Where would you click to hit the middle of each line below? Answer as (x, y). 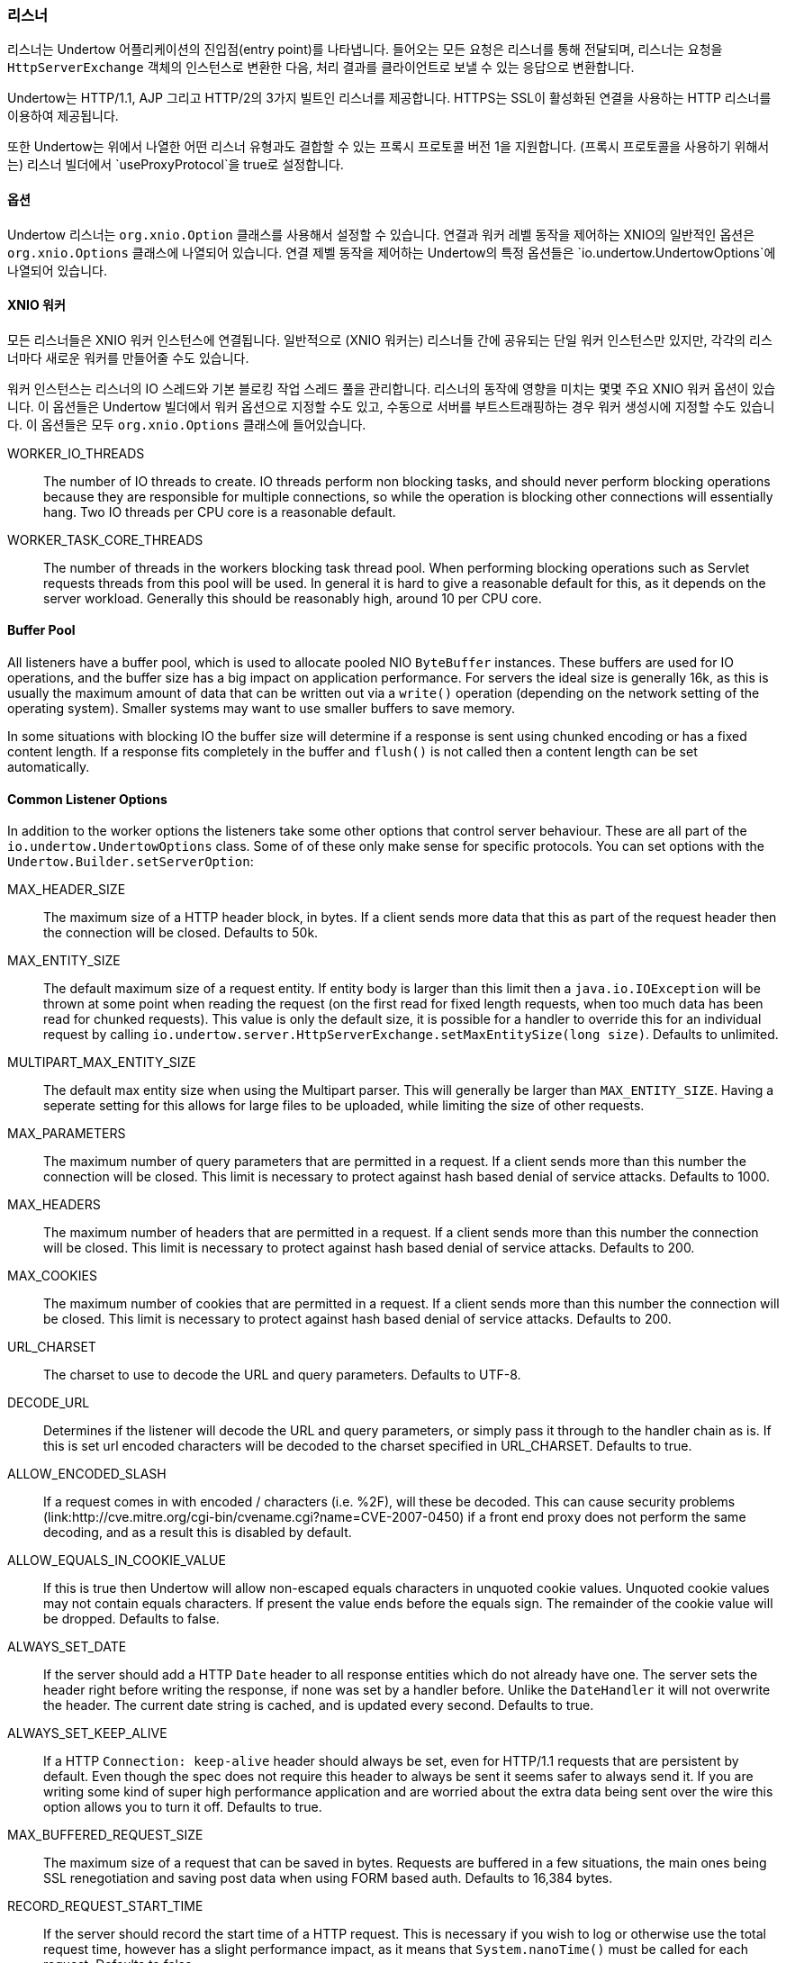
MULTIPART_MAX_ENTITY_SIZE (102, 1063)
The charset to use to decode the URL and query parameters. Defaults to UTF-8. (282, 1375)
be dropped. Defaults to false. (131, 1619)
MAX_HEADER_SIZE (67, 890)
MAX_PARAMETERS (67, 1134)
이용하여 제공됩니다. (63, 116)
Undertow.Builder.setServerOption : (131, 862)
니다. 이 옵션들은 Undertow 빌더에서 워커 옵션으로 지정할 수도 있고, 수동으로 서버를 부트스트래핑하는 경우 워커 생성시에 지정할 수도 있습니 (391, 406)
